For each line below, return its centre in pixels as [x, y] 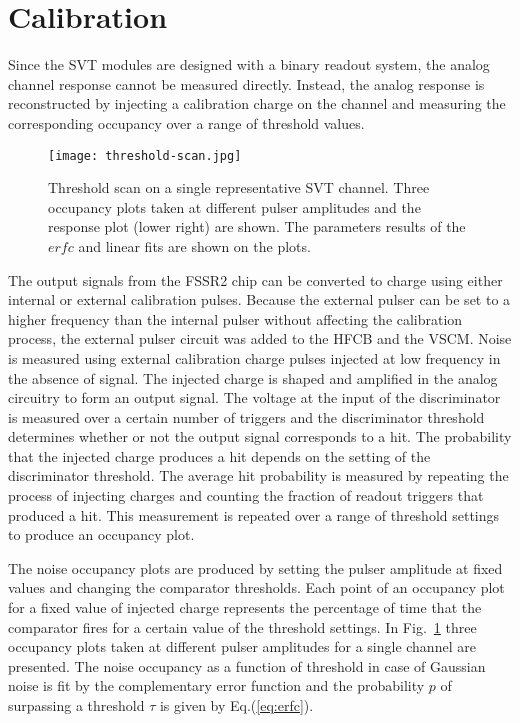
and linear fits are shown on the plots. [194, 245]
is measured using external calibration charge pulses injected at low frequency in [254, 357]
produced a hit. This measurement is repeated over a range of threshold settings [254, 514]
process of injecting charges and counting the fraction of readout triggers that [246, 495]
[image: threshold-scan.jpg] [145, 155]
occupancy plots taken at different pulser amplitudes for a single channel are [242, 646]
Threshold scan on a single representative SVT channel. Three [239, 187]
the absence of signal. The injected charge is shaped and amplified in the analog [253, 377]
